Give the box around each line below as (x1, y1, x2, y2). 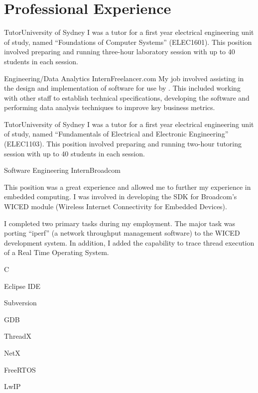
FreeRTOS (4, 364, 36, 375)
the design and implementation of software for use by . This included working (4, 83, 241, 93)
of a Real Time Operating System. (4, 247, 109, 258)
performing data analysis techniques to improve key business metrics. (4, 102, 215, 113)
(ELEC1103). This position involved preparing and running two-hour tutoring (4, 138, 242, 149)
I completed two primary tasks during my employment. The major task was (4, 218, 235, 228)
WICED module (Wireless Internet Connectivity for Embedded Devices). (4, 201, 227, 212)
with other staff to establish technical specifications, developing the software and (4, 92, 250, 103)
